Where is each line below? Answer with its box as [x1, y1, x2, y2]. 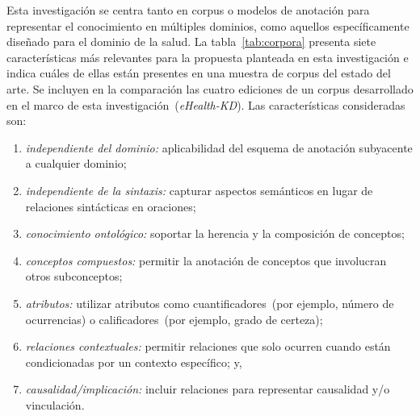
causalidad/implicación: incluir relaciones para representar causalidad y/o [25, 381, 390, 397]
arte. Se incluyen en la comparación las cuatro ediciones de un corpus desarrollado [6, 80, 414, 97]
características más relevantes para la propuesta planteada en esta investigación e [6, 48, 409, 65]
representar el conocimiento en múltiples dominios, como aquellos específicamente [6, 17, 409, 34]
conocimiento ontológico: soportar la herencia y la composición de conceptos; [25, 225, 405, 242]
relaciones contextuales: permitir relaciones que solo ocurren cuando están [25, 338, 391, 355]
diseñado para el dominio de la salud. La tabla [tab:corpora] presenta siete [6, 33, 376, 50]
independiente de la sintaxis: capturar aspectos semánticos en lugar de [25, 181, 373, 198]
